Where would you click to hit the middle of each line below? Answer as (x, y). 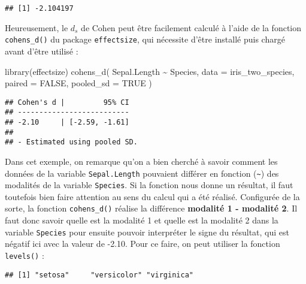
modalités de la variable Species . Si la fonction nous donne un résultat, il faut (149, 185)
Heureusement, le (37, 27)
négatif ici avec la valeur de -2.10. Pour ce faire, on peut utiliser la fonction (143, 244)
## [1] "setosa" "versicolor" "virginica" (99, 275)
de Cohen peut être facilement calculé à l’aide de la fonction (191, 27)
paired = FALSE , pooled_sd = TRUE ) (78, 83)
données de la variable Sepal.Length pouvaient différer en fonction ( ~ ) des (142, 173)
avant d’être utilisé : (42, 51)
